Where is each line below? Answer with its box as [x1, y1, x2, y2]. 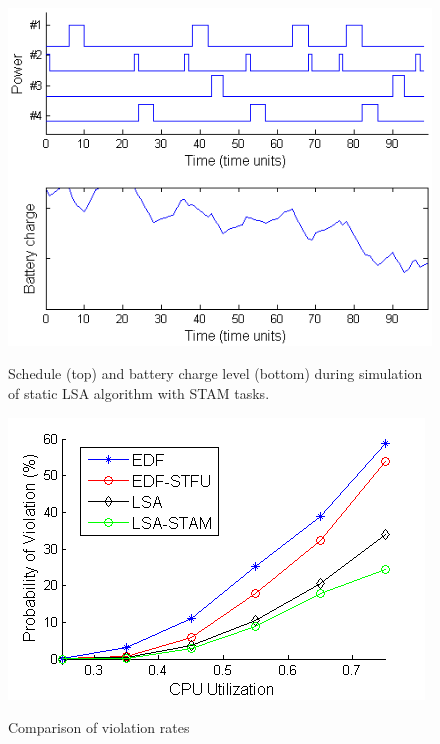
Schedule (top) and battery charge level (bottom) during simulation [8, 363, 423, 384]
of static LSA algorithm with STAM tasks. [8, 382, 270, 403]
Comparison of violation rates [8, 717, 190, 738]
